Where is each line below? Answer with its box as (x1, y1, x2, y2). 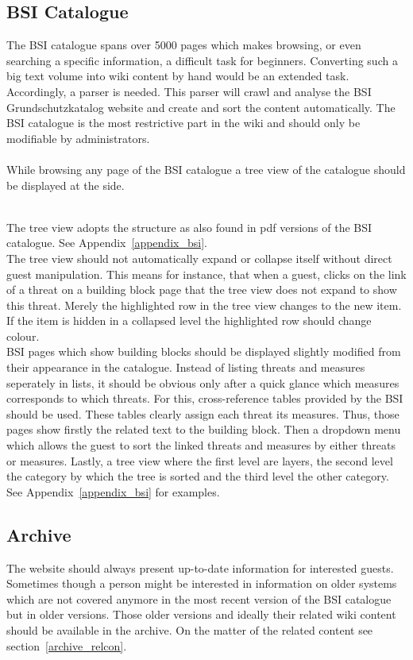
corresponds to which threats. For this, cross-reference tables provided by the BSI (6, 390, 403, 407)
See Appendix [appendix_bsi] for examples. (6, 483, 220, 500)
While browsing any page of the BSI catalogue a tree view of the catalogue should (6, 160, 406, 177)
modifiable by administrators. (6, 129, 150, 146)
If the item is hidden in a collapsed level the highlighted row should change (6, 312, 372, 329)
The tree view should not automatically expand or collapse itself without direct (6, 249, 392, 266)
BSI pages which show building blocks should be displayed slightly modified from (6, 343, 401, 360)
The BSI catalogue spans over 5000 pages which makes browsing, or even (6, 37, 361, 53)
